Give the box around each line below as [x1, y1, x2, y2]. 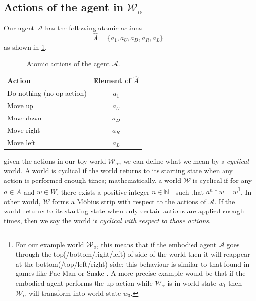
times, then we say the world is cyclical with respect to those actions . [4, 215, 211, 225]
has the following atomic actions [45, 23, 142, 33]
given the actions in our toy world [4, 155, 106, 166]
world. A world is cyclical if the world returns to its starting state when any [4, 165, 233, 176]
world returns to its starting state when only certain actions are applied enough [4, 206, 244, 216]
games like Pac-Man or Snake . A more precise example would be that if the [15, 268, 246, 278]
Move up [7, 100, 33, 111]
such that [175, 186, 204, 197]
